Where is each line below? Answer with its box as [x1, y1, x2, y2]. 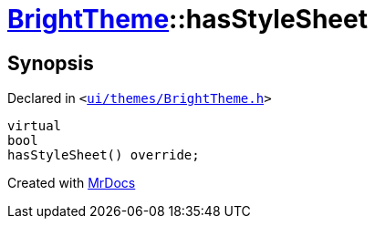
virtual [7, 118, 62, 134]
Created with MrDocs [7, 175, 136, 191]
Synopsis [7, 51, 94, 75]
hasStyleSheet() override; [7, 148, 200, 163]
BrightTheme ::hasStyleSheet [7, 4, 368, 35]
